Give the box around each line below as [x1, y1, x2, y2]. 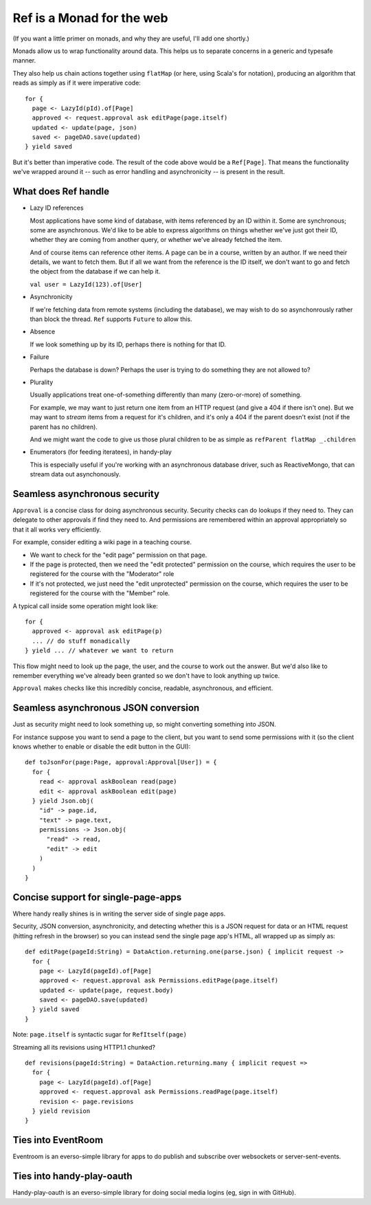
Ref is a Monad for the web [12, 10, 168, 25]
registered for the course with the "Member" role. [30, 589, 170, 597]
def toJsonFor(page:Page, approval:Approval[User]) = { [25, 758, 217, 766]
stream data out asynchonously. [30, 470, 121, 478]
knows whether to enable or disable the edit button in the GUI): [12, 742, 191, 751]
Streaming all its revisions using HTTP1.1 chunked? [12, 1043, 156, 1051]
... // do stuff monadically [32, 637, 131, 645]
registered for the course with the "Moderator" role [30, 570, 175, 578]
